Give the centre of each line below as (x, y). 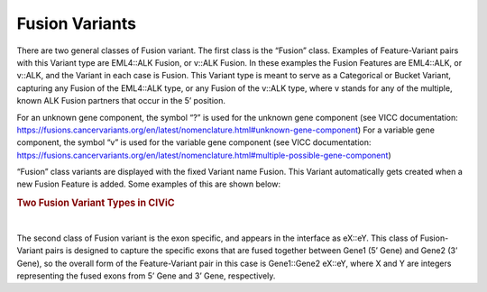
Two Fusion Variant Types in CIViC (96, 203)
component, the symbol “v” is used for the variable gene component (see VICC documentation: (194, 142)
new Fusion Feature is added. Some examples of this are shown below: (149, 184)
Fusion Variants (77, 23)
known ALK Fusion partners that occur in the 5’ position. (121, 101)
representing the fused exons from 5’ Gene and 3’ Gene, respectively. (146, 276)
